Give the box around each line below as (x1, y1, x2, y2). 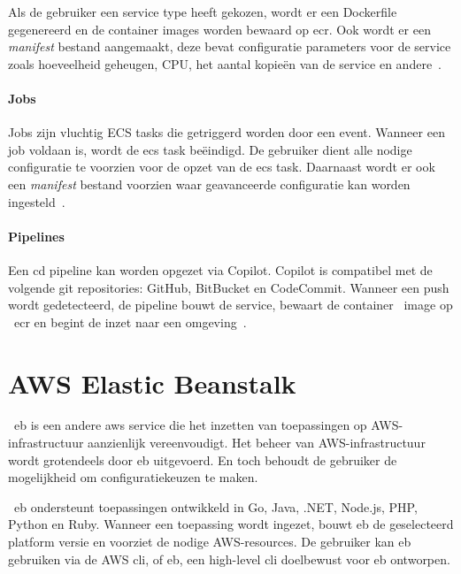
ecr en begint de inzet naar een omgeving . (14, 312, 247, 331)
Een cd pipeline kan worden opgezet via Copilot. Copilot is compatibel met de (8, 260, 433, 279)
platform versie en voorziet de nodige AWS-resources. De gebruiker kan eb (8, 532, 411, 550)
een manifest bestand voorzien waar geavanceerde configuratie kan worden (8, 174, 411, 193)
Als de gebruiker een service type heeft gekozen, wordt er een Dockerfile (8, 3, 397, 20)
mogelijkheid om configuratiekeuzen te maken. (8, 468, 258, 486)
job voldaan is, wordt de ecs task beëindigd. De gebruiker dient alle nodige (8, 140, 412, 158)
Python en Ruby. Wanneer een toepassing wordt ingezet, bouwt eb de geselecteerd (8, 515, 454, 533)
